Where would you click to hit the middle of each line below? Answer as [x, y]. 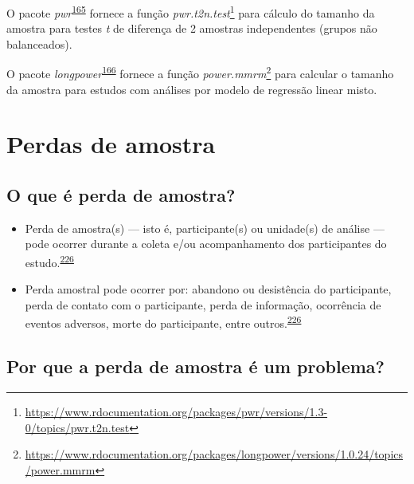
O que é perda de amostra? [121, 195]
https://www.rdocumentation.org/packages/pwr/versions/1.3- [176, 411]
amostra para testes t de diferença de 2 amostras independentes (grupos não [192, 28]
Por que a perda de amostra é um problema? [195, 366]
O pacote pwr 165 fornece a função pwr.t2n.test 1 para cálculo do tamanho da [191, 12]
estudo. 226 [49, 261]
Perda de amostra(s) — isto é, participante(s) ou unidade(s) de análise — [205, 228]
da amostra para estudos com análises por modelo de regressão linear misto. [192, 89]
